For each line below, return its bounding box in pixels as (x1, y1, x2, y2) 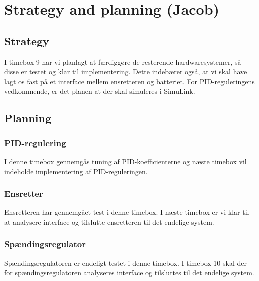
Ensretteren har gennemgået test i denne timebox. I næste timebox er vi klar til (4, 207, 249, 217)
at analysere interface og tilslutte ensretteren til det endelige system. (4, 216, 214, 227)
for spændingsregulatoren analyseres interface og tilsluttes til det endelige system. (4, 267, 254, 278)
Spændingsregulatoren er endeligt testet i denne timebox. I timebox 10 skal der (4, 257, 247, 268)
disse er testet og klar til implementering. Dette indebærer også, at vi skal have (4, 66, 247, 77)
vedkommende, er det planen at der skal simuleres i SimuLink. (4, 86, 195, 96)
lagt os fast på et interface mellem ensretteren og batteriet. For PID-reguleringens (4, 76, 255, 86)
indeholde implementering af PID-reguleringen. (4, 166, 148, 176)
